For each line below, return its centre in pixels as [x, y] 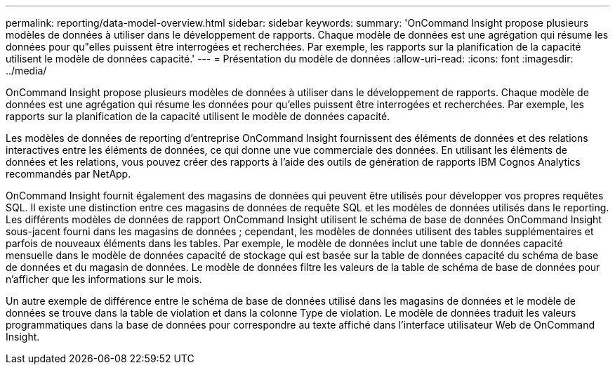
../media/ [26, 71]
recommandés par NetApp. [68, 174]
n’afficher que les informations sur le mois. [104, 279]
